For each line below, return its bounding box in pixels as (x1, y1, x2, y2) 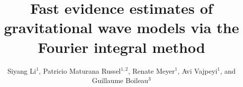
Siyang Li (7, 65, 36, 76)
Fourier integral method (38, 37, 205, 57)
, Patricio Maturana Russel (39, 65, 121, 76)
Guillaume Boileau (92, 75, 148, 86)
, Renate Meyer (128, 65, 175, 76)
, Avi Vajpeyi (178, 65, 218, 76)
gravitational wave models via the (4, 17, 239, 38)
